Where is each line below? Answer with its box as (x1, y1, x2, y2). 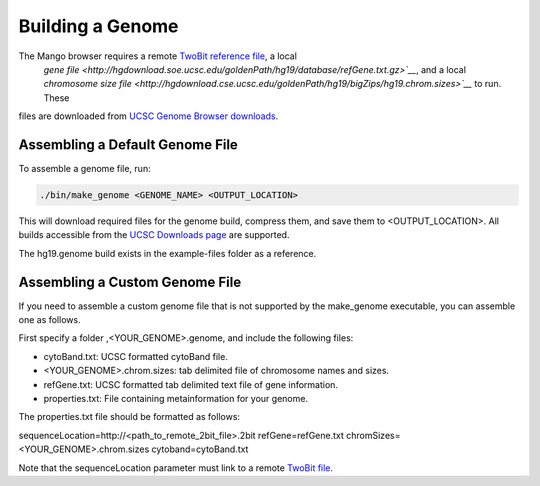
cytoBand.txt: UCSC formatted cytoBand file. (43, 350, 229, 362)
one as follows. (18, 314, 81, 326)
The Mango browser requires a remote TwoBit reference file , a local (18, 50, 297, 62)
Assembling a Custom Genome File (18, 273, 242, 290)
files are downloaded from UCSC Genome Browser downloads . (18, 110, 279, 122)
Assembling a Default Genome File (18, 136, 239, 153)
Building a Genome (18, 15, 179, 37)
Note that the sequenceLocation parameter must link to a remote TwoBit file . (18, 461, 334, 474)
